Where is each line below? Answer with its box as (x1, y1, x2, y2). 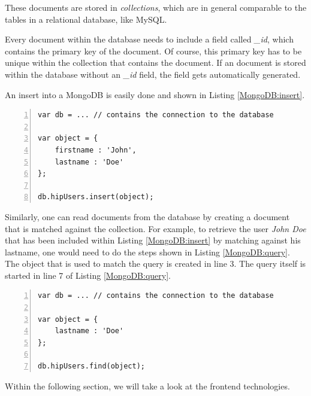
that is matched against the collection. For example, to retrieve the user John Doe (5, 222, 306, 234)
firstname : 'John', (55, 145, 137, 154)
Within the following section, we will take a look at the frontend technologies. (5, 379, 290, 392)
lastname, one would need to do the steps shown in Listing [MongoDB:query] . (5, 245, 290, 258)
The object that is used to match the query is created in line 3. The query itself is (5, 257, 306, 270)
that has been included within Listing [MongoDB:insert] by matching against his (5, 234, 301, 246)
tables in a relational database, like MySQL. (5, 13, 167, 25)
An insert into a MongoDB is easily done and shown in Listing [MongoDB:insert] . (5, 88, 305, 100)
